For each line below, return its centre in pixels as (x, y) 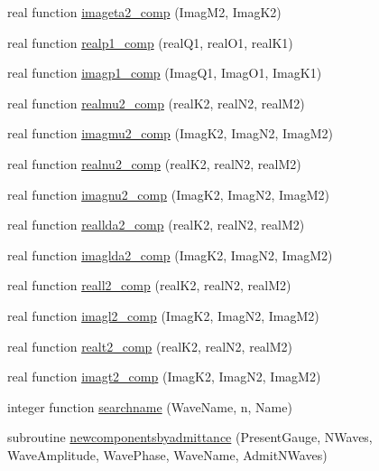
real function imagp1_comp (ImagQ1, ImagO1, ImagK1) (165, 73)
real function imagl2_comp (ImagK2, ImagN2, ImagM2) (163, 315)
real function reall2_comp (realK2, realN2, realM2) (149, 285)
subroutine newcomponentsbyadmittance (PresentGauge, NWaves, (190, 437)
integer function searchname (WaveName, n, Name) (150, 406)
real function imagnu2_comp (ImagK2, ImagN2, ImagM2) (169, 194)
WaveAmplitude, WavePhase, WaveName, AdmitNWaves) (167, 454)
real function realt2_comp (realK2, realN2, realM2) (150, 346)
